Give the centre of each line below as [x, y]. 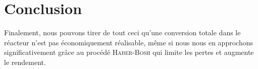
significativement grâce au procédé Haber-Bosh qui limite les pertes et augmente [129, 52]
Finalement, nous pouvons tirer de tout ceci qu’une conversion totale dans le [122, 32]
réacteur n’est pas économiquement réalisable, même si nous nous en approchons [128, 42]
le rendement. [25, 62]
